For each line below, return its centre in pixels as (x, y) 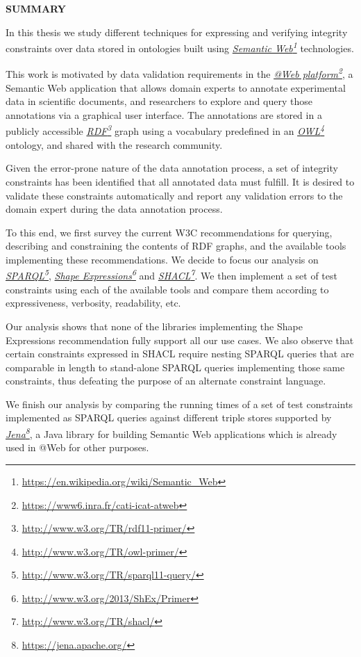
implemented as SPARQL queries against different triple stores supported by (169, 417)
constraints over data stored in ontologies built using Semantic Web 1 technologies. (180, 47)
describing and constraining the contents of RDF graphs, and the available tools (176, 246)
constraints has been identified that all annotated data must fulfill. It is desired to (180, 181)
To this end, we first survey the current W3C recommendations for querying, (169, 232)
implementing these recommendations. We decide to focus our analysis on (162, 259)
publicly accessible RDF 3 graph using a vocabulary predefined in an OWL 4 (165, 130)
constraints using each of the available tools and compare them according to (167, 289)
